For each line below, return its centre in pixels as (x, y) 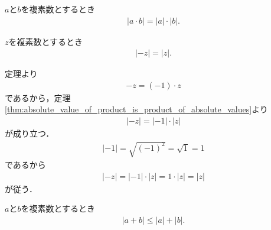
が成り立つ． (30, 133)
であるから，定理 (38, 97)
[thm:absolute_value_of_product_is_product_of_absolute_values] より (136, 109)
